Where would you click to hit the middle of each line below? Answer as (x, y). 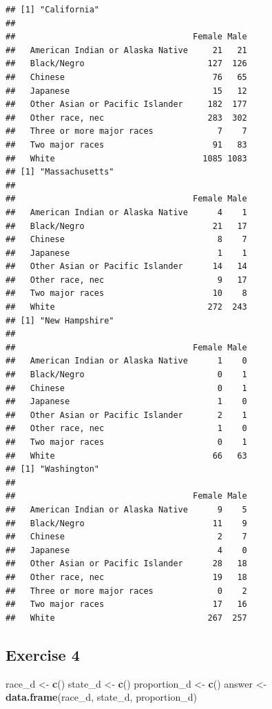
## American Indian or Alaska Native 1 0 (126, 361)
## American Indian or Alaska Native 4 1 (126, 212)
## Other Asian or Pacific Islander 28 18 (126, 564)
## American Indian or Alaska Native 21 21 (126, 50)
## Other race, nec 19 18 (126, 577)
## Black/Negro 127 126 (126, 64)
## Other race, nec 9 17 (126, 280)
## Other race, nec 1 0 (126, 429)
